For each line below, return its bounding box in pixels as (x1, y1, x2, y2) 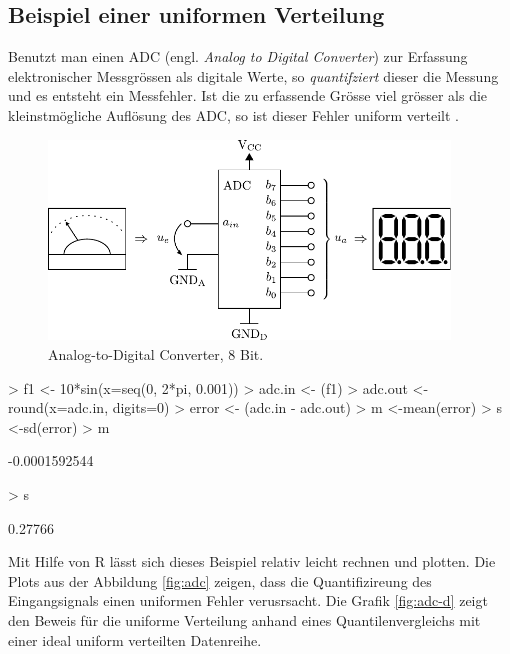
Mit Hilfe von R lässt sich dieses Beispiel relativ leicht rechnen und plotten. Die (8, 551, 496, 572)
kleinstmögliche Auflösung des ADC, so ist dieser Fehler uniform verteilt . (8, 104, 459, 125)
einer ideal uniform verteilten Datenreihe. (8, 629, 262, 650)
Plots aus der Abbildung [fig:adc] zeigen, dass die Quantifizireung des (8, 570, 432, 591)
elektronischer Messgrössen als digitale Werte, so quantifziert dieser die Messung (8, 65, 499, 86)
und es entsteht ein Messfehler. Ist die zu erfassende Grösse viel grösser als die (8, 85, 488, 106)
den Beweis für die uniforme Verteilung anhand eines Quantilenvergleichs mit (8, 609, 481, 630)
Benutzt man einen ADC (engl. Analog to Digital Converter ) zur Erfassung (8, 46, 468, 67)
